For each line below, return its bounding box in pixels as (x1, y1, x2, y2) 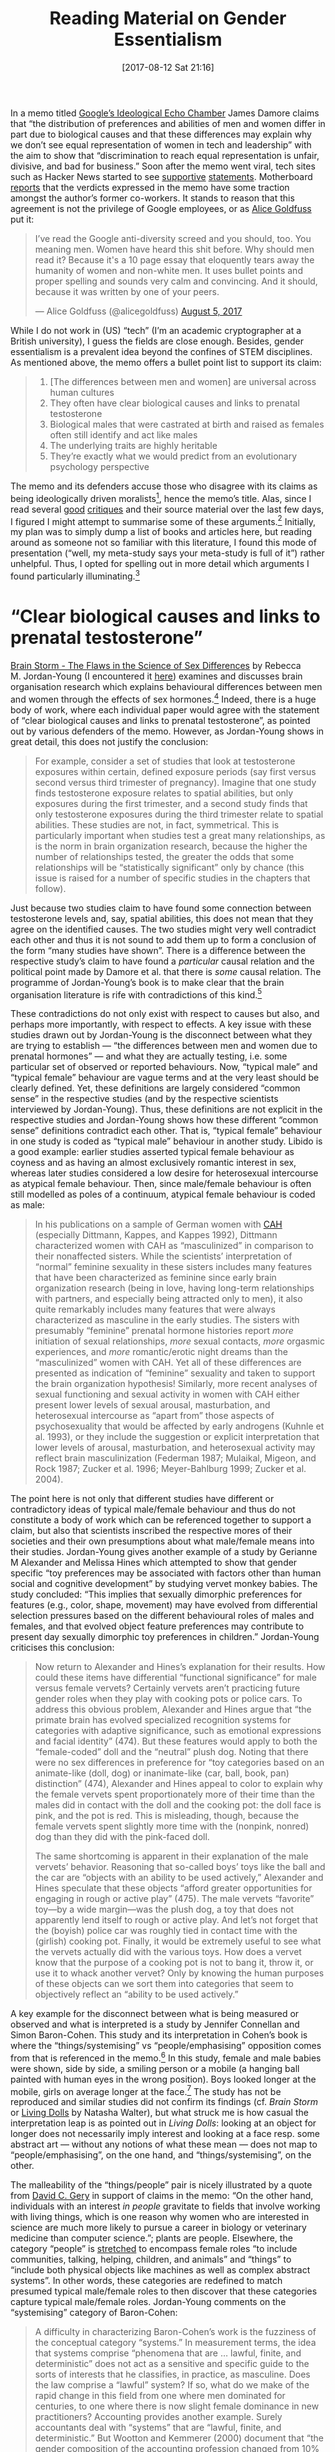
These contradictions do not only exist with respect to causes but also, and (10, 1008, 320, 1020)
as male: (10, 1199, 45, 1211)
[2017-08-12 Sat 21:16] (121, 61, 215, 73)
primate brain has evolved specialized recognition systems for (34, 1714, 292, 1726)
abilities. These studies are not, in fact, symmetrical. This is (34, 818, 280, 831)
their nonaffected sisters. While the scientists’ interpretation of (34, 1250, 293, 1262)
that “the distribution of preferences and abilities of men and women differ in (10, 117, 326, 129)
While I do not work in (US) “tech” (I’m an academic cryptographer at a (10, 324, 302, 336)
